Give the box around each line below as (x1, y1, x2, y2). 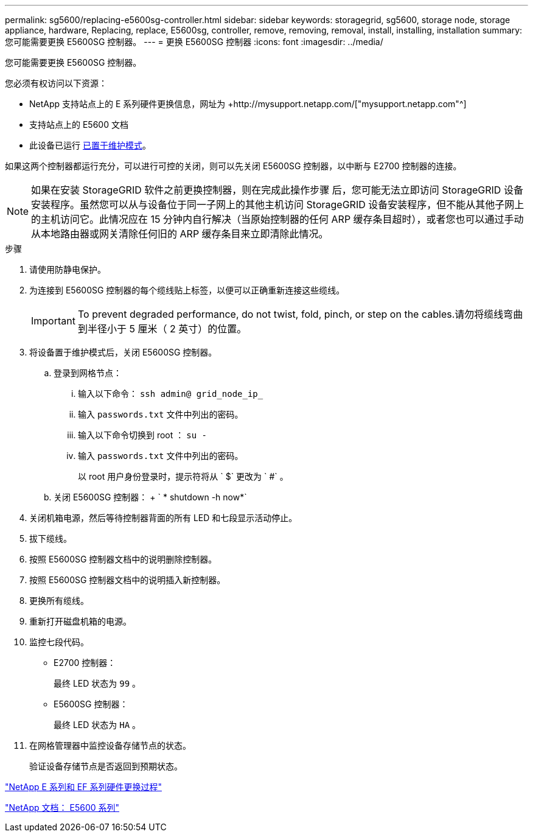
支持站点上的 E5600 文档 (29, 119, 128, 130)
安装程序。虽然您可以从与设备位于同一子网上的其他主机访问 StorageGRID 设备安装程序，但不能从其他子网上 (31, 198, 524, 211)
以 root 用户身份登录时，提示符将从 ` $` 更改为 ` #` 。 (78, 471, 288, 482)
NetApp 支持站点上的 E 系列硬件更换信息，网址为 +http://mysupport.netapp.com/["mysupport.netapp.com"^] (29, 99, 467, 109)
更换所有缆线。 (29, 595, 89, 606)
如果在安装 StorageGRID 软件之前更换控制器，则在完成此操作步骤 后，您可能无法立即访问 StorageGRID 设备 (31, 184, 523, 196)
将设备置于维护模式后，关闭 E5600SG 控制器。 (29, 347, 217, 357)
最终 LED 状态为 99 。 (54, 678, 141, 688)
